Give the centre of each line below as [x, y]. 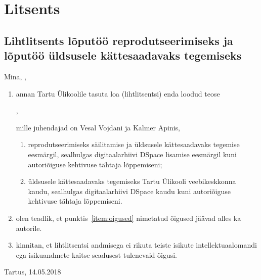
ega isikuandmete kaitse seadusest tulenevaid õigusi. [96, 254]
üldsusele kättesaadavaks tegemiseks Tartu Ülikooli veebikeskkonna [132, 181]
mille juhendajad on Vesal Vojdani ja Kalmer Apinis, [98, 127]
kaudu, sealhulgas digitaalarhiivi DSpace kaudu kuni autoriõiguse [129, 191]
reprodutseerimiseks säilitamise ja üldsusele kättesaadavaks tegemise [134, 144]
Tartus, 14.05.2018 [33, 272]
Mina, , [15, 76]
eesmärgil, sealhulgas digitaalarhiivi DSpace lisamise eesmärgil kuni [132, 154]
